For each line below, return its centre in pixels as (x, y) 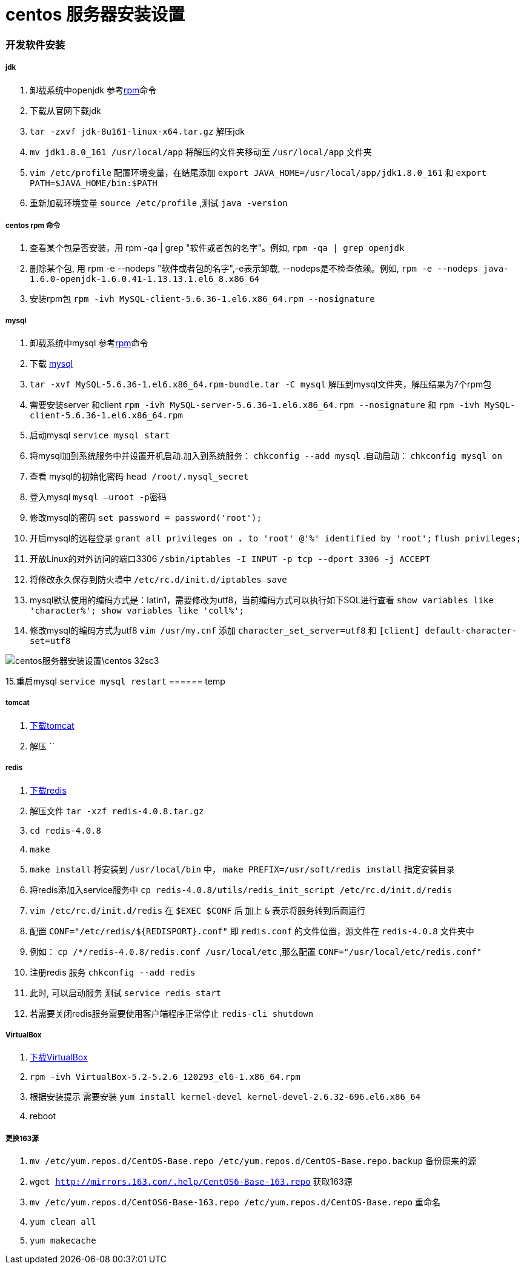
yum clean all (63, 1222)
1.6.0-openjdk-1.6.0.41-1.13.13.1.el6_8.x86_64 (145, 279)
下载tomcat (52, 725)
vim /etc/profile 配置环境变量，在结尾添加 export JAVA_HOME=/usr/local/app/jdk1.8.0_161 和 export (258, 172)
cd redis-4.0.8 (66, 830)
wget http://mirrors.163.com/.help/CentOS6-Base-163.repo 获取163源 (191, 1182)
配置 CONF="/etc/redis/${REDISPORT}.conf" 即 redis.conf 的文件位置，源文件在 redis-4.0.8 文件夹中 (252, 931)
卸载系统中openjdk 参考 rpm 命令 (93, 90)
